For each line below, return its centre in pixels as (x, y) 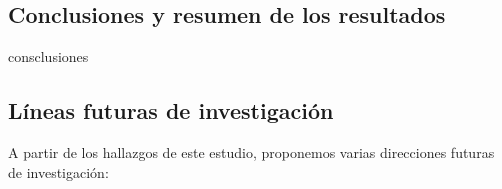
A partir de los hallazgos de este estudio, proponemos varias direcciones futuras (251, 152)
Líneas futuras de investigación (171, 110)
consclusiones (48, 56)
